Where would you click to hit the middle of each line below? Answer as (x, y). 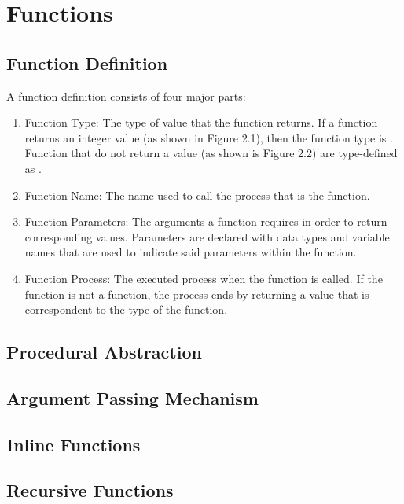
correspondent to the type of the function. (126, 309)
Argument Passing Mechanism (132, 397)
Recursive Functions (90, 490)
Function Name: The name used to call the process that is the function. (197, 195)
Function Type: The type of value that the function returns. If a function (201, 122)
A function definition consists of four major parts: (126, 96)
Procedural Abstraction (104, 352)
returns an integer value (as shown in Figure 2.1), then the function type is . (209, 137)
